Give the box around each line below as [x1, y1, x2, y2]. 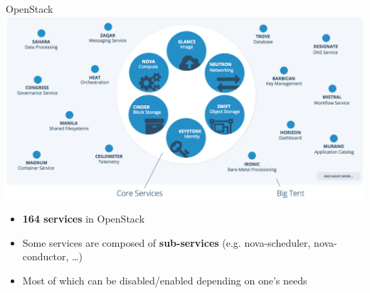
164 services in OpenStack [22, 211, 145, 226]
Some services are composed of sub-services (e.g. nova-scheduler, [22, 235, 311, 250]
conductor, [22, 249, 69, 264]
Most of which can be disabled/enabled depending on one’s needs [22, 272, 307, 287]
